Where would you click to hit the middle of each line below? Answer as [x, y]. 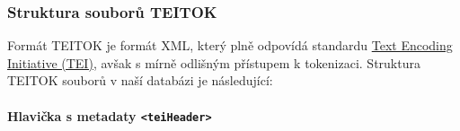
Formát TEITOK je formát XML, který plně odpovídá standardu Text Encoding [230, 45]
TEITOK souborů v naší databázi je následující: [140, 80]
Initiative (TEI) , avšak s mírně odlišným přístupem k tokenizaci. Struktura [214, 62]
